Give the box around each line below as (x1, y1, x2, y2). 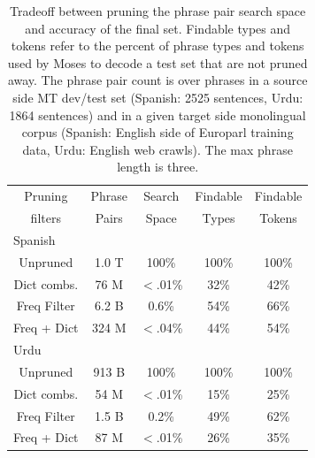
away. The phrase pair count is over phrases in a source (7, 71, 308, 89)
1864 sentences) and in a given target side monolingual (9, 105, 306, 124)
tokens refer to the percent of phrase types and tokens (11, 36, 304, 55)
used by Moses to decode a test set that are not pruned (7, 53, 308, 72)
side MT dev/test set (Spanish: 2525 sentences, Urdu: (12, 88, 303, 106)
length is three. (117, 157, 199, 176)
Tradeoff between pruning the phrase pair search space (10, 2, 306, 19)
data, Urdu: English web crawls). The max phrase (22, 140, 293, 158)
